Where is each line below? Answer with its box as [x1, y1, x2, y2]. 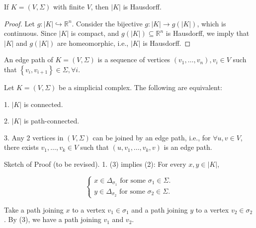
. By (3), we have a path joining [4, 214, 101, 225]
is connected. [23, 99, 63, 109]
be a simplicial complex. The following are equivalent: [59, 82, 222, 92]
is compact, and [71, 28, 119, 38]
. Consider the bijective [72, 18, 143, 28]
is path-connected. [23, 115, 80, 126]
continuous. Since [4, 28, 57, 38]
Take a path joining [4, 204, 64, 215]
